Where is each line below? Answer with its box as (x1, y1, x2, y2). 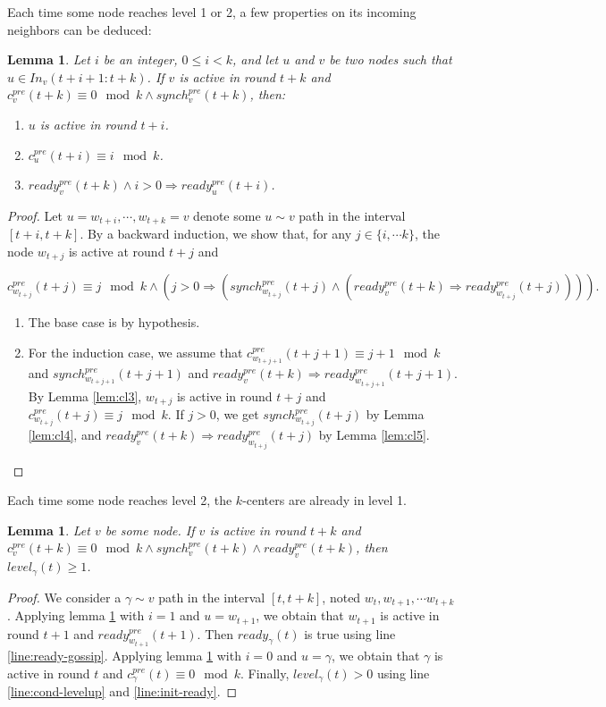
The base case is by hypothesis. (28, 313, 200, 332)
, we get (215, 405, 259, 424)
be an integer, (103, 50, 178, 69)
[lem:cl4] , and (28, 425, 102, 444)
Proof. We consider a (7, 587, 122, 606)
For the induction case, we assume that (28, 343, 243, 362)
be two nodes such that (329, 50, 452, 69)
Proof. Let (7, 206, 63, 224)
